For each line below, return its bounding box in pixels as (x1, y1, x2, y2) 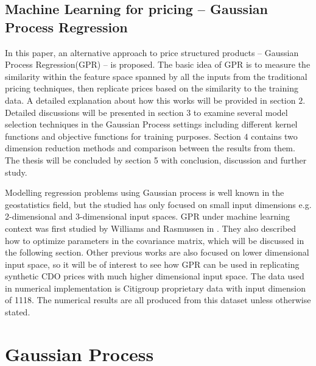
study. (5, 165, 27, 178)
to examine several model (193, 106, 288, 118)
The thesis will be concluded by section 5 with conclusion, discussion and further (5, 153, 307, 166)
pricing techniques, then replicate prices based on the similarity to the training (5, 82, 298, 95)
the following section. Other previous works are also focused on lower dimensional (5, 246, 309, 259)
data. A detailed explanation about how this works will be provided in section (5, 93, 296, 106)
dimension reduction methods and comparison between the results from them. (5, 142, 295, 154)
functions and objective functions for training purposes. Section (5, 129, 241, 142)
